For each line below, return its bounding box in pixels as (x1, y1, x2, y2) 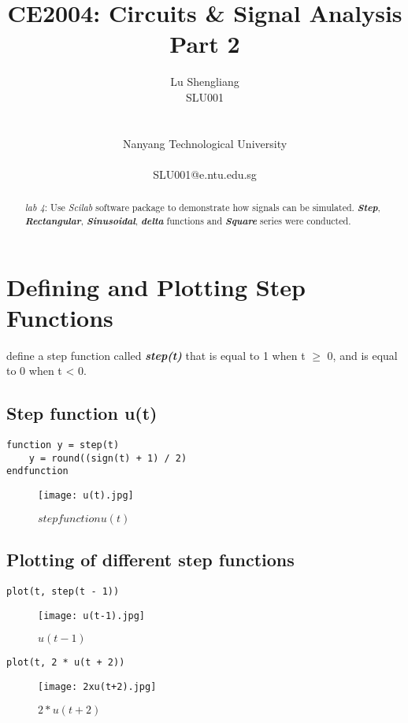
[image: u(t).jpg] (38, 490, 134, 502)
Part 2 (169, 28, 240, 60)
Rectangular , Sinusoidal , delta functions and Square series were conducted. (24, 213, 351, 228)
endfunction (6, 465, 69, 477)
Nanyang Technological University (122, 135, 287, 151)
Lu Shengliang (170, 73, 239, 90)
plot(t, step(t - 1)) (6, 585, 120, 597)
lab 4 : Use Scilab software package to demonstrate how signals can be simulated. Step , (24, 200, 380, 215)
